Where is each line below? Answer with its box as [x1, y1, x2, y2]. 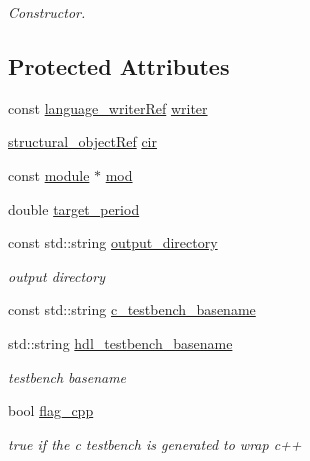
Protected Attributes [8, 50, 230, 81]
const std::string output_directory [8, 232, 218, 253]
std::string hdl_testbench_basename [8, 332, 233, 353]
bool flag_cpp [8, 400, 94, 421]
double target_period [8, 198, 140, 219]
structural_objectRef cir [8, 131, 157, 152]
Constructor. [8, 2, 86, 22]
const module [8, 164, 90, 185]
